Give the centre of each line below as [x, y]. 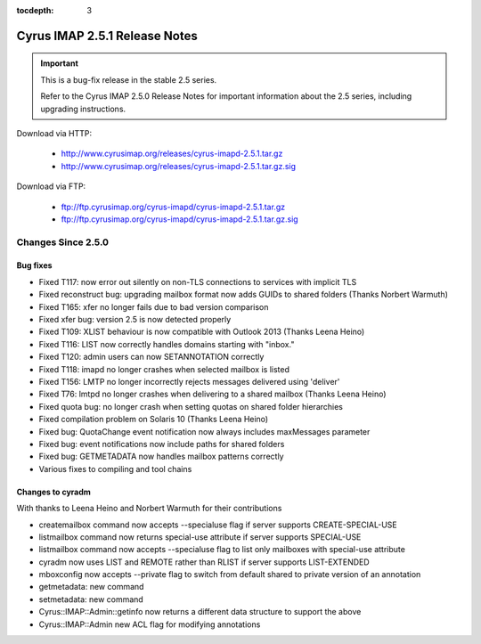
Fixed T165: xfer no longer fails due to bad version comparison [154, 306]
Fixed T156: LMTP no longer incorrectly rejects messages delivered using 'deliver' [189, 382]
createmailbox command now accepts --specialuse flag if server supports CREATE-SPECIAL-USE [218, 525]
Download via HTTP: [54, 133]
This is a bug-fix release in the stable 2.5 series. [129, 79]
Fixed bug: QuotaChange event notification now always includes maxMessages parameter [204, 431]
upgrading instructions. [83, 109]
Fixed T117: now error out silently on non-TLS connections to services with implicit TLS [198, 281]
